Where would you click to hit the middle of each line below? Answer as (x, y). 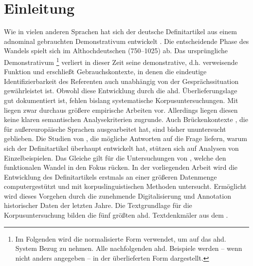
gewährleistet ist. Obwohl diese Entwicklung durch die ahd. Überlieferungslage (121, 91)
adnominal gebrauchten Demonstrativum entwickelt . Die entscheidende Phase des (126, 41)
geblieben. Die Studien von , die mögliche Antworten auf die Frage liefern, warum (126, 138)
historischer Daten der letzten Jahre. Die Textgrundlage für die (98, 205)
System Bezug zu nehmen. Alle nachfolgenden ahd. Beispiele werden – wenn (129, 248)
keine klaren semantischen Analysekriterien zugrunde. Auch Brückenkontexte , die (126, 119)
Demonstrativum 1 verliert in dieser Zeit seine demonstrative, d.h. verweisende (121, 61)
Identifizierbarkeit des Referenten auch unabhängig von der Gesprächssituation (121, 81)
